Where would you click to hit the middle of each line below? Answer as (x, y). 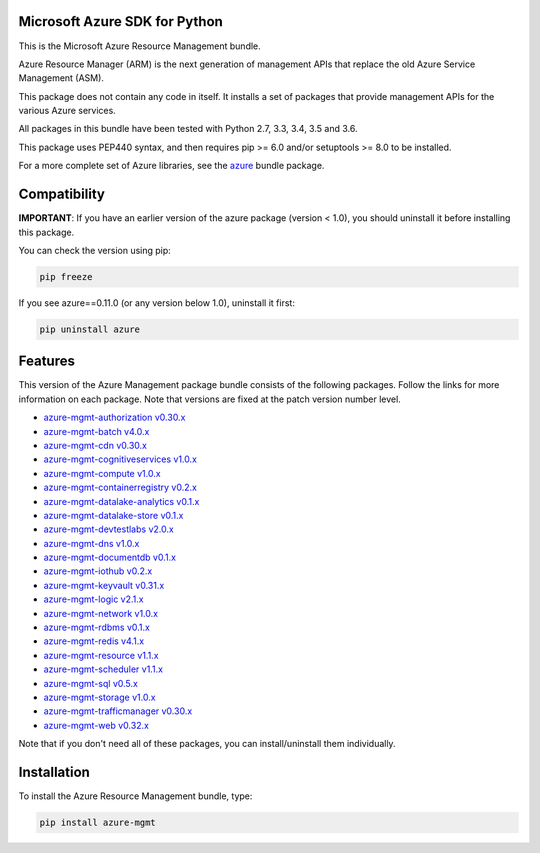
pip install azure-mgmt (98, 823)
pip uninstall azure (89, 329)
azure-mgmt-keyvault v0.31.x (104, 585)
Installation (54, 771)
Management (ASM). (61, 78)
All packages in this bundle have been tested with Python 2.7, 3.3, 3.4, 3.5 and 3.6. (188, 129)
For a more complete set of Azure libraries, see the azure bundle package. (171, 166)
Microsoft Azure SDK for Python (121, 21)
